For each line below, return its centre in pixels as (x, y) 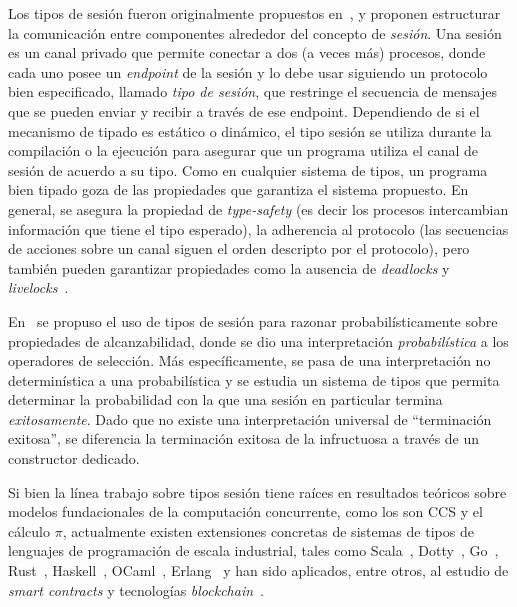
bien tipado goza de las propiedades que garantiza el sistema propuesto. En (238, 189)
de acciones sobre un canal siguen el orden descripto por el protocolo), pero (239, 248)
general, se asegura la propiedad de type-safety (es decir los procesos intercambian (258, 208)
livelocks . (38, 287)
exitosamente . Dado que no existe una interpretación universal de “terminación (250, 418)
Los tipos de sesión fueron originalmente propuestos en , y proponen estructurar (254, 13)
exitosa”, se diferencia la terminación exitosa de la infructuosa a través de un (244, 438)
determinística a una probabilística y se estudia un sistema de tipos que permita (254, 379)
